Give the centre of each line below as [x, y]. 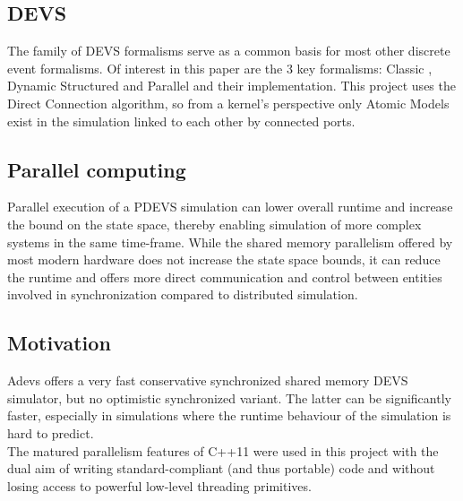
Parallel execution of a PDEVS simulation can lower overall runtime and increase [230, 207]
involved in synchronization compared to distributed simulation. [183, 294]
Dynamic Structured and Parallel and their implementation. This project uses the [231, 86]
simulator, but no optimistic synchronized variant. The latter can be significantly [229, 397]
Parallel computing [97, 169]
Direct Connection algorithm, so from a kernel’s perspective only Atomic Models [228, 103]
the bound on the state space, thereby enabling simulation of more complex [214, 224]
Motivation [59, 343]
